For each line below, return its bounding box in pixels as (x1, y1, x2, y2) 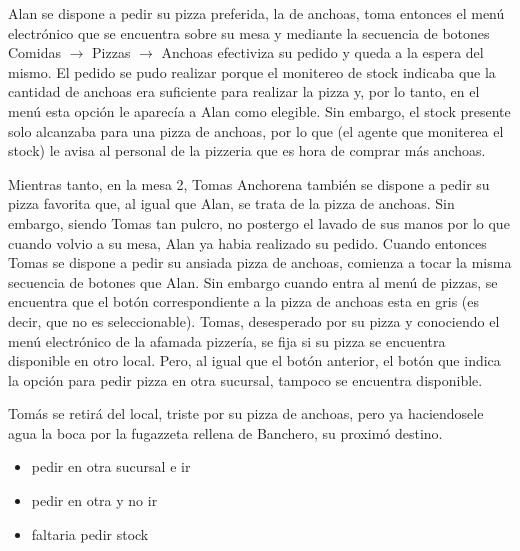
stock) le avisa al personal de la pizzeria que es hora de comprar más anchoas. (8, 140, 486, 161)
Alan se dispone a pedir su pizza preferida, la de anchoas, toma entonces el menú (8, 3, 505, 23)
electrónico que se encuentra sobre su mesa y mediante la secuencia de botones (8, 22, 490, 43)
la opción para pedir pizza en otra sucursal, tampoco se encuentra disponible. (8, 369, 483, 390)
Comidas (8, 42, 61, 63)
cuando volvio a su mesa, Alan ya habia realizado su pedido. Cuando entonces (8, 232, 487, 253)
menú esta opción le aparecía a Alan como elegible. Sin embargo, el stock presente (8, 100, 511, 121)
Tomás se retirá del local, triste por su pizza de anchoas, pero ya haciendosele (8, 403, 484, 424)
